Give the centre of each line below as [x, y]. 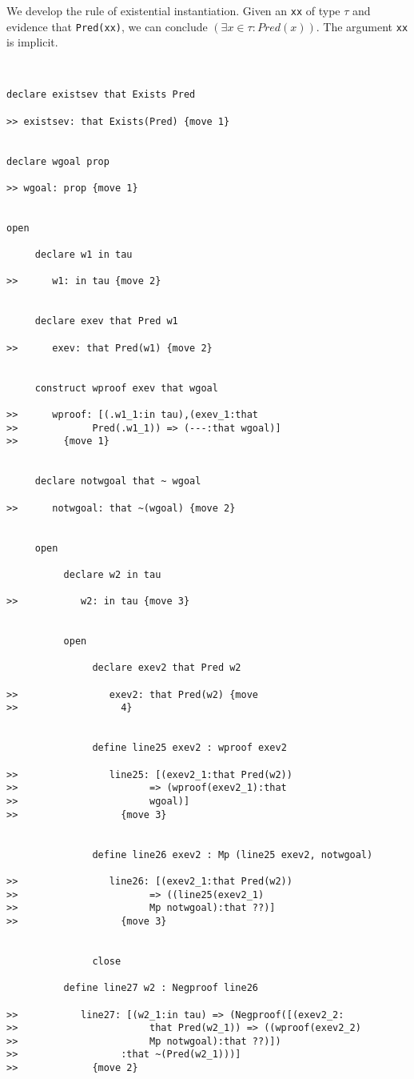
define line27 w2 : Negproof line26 [161, 988]
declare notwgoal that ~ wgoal [118, 481]
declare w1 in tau [84, 255]
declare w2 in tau [112, 574]
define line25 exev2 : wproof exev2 [189, 748]
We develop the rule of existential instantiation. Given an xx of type [173, 10]
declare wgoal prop [58, 161]
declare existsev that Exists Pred [101, 95]
